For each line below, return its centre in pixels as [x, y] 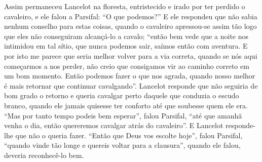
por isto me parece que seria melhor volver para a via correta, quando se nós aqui [131, 55]
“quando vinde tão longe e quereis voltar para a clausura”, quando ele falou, [122, 145]
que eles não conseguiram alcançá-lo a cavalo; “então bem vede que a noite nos [126, 36]
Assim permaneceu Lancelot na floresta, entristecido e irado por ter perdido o [125, 6]
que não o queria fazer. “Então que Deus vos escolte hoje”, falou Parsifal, [129, 135]
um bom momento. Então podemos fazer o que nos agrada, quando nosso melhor [130, 76]
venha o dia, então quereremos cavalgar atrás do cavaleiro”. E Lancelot [114, 125]
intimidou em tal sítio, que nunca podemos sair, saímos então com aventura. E [126, 46]
